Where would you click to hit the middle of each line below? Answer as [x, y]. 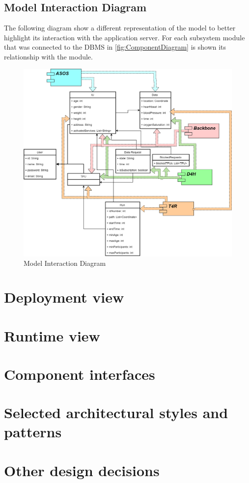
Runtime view [52, 335]
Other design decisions [82, 470]
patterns [33, 432]
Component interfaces [80, 374]
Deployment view [64, 297]
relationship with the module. [48, 56]
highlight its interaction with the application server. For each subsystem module [124, 37]
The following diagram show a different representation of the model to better [120, 28]
